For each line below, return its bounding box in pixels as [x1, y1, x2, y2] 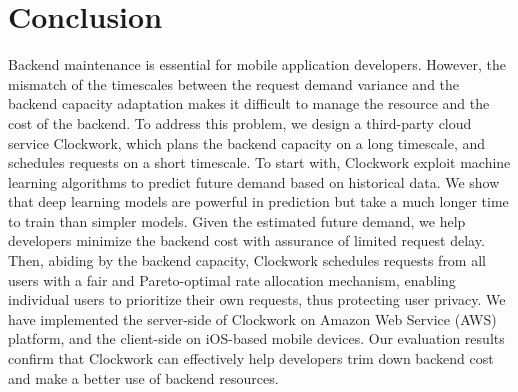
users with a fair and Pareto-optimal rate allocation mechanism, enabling [8, 269, 456, 290]
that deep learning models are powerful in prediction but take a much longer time [8, 191, 509, 212]
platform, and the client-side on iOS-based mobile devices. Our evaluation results [8, 328, 505, 349]
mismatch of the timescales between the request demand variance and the [8, 73, 460, 94]
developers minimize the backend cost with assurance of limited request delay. [8, 230, 485, 251]
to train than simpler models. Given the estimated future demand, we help [8, 210, 466, 231]
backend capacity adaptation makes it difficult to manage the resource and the [8, 93, 490, 114]
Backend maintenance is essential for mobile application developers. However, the [8, 54, 506, 75]
